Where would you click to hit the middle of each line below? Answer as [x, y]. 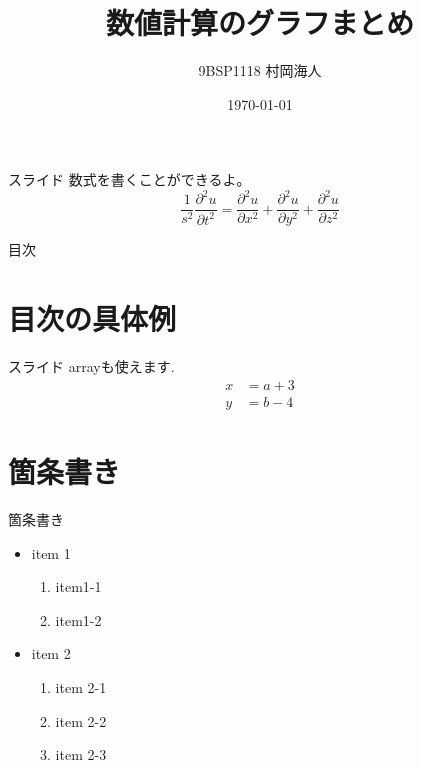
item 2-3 [81, 754]
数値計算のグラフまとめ [259, 22]
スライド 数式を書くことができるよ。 [129, 179]
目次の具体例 [92, 318]
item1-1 [78, 586]
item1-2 [78, 619]
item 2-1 [81, 686]
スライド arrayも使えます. [91, 366]
